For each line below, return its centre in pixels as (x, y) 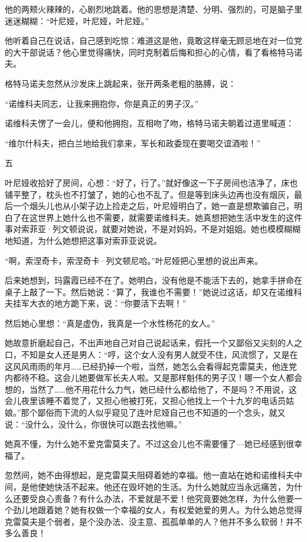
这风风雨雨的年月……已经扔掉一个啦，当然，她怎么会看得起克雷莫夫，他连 (147, 366)
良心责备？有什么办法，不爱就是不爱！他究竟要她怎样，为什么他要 (166, 498)
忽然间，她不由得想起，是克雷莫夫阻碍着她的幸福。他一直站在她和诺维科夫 (149, 475)
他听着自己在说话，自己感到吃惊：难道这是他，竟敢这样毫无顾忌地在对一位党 (153, 40)
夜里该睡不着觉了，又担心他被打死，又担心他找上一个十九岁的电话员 (153, 401)
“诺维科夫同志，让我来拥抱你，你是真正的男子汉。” (102, 103)
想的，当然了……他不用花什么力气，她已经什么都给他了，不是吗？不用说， (147, 389)
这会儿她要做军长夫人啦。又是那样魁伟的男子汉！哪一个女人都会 (178, 378)
